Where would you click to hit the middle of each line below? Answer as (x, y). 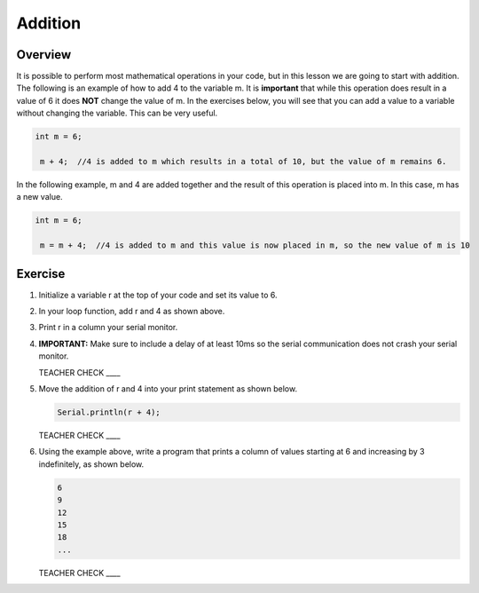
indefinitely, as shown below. (91, 464)
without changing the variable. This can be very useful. (117, 113)
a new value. (39, 197)
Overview (44, 55)
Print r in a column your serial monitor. (108, 328)
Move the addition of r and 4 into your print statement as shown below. (168, 388)
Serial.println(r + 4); (109, 412)
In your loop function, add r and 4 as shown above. (132, 312)
